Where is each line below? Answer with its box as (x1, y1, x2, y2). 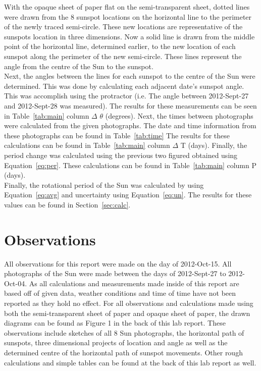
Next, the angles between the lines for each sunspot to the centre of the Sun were (4, 71, 255, 81)
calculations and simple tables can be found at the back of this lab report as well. (4, 357, 256, 367)
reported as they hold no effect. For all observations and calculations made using (4, 297, 253, 308)
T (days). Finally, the (180, 140, 247, 150)
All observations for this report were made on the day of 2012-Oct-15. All (4, 258, 232, 269)
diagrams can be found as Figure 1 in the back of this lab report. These (4, 317, 226, 328)
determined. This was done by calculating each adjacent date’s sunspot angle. (4, 80, 244, 91)
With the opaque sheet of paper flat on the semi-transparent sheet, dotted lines (4, 2, 250, 12)
